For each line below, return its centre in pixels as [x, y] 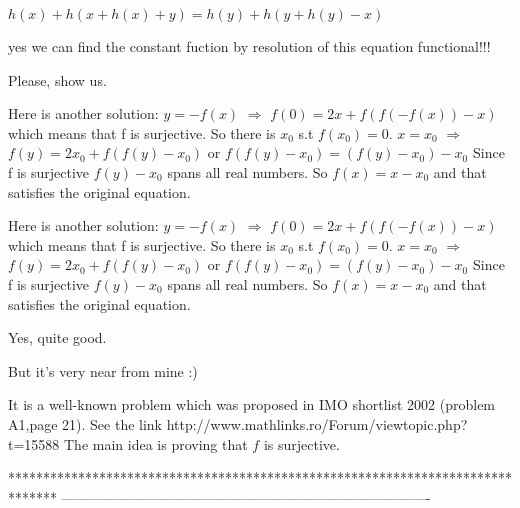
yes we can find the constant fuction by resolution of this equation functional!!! [249, 46]
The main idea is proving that [155, 443]
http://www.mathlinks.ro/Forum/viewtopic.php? [317, 423]
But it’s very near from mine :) [103, 370]
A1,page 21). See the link [85, 423]
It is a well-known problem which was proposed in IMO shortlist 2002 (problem [252, 404]
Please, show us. [57, 79]
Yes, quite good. [57, 337]
